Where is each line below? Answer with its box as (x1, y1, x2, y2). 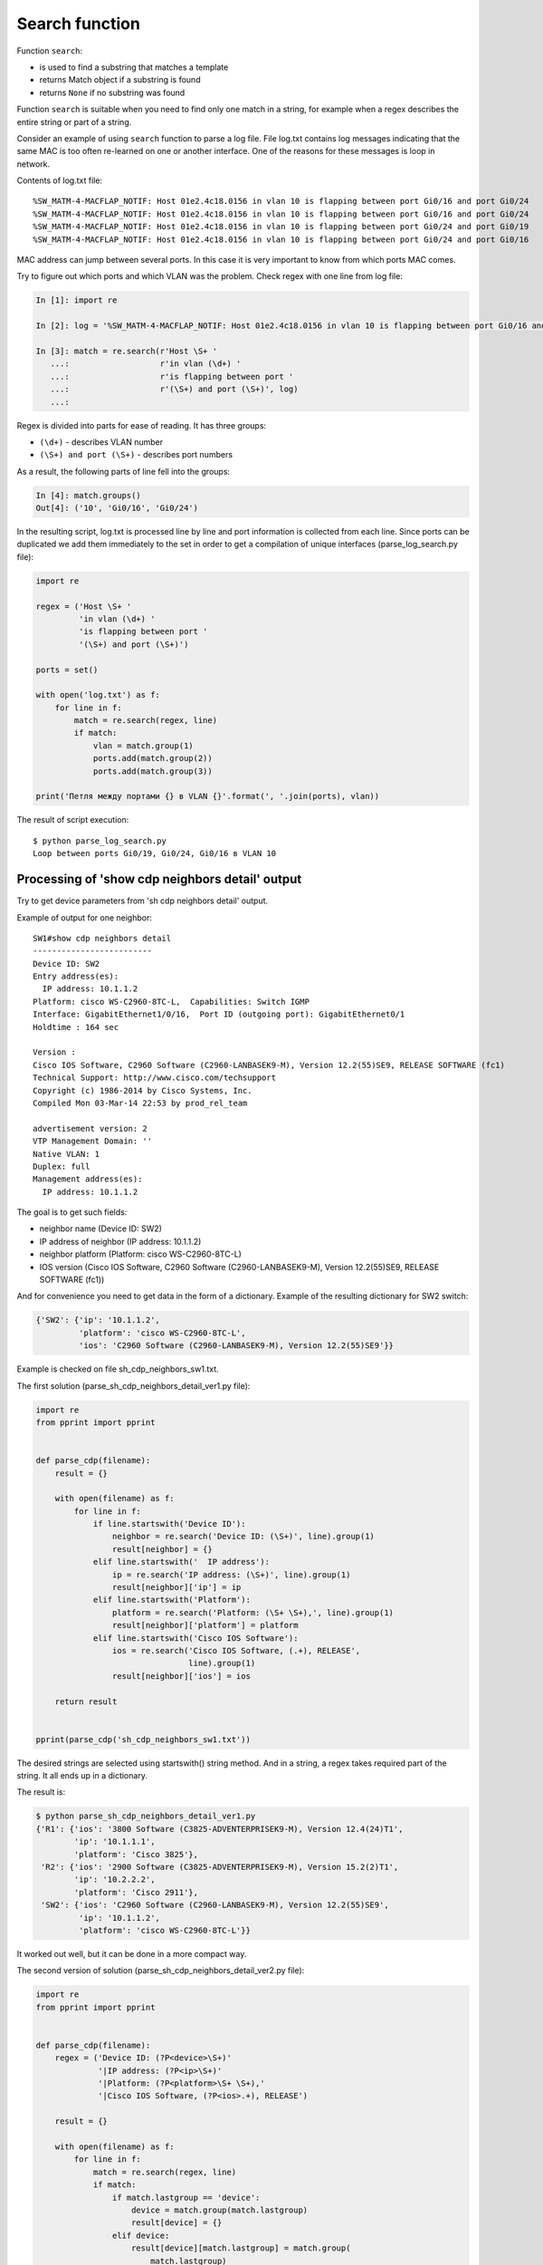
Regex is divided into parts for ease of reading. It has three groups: (16, 419, 267, 430)
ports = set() (35, 664, 99, 675)
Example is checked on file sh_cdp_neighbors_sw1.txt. (16, 1364, 219, 1374)
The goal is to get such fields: (16, 1207, 128, 1218)
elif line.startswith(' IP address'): (92, 1557, 271, 1567)
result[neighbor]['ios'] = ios (111, 1671, 251, 1681)
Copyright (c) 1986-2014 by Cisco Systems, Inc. (33, 1085, 252, 1095)
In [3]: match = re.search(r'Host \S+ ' (35, 345, 217, 356)
